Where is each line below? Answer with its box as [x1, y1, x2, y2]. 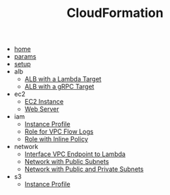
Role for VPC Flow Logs [24, 127, 94, 136]
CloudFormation [66, 5, 164, 21]
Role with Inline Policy [24, 135, 88, 143]
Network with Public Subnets [24, 158, 109, 166]
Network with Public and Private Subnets [24, 165, 144, 174]
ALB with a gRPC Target [24, 83, 95, 91]
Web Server [24, 105, 60, 114]
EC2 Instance [24, 97, 64, 106]
